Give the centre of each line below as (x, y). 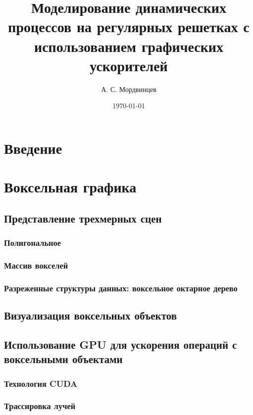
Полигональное (32, 243)
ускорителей (129, 65)
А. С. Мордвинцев (129, 89)
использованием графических (129, 46)
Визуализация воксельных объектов (91, 315)
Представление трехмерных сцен (83, 218)
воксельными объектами (63, 359)
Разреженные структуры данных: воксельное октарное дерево (121, 288)
